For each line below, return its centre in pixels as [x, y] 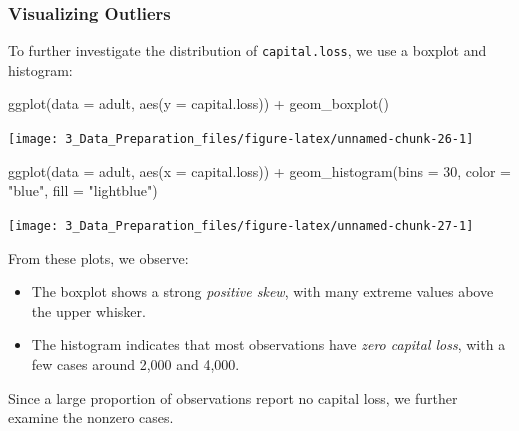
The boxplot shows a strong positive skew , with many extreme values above [262, 291]
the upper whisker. [88, 310]
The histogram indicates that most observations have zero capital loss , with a [268, 344]
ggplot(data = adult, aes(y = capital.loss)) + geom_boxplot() [198, 103]
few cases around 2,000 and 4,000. [135, 363]
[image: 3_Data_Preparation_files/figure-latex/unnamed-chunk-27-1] [241, 225]
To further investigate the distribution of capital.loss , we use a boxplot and [247, 50]
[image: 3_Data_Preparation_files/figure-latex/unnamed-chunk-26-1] [241, 139]
